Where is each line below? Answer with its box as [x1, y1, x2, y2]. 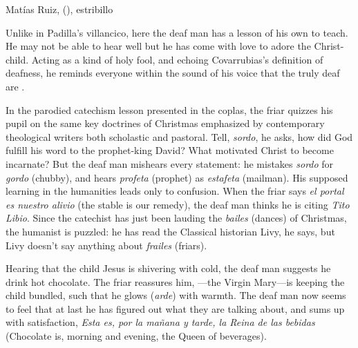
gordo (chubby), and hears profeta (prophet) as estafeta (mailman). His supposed [6, 170, 348, 184]
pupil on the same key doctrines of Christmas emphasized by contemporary [6, 116, 325, 130]
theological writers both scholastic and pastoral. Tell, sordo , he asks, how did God [6, 129, 353, 144]
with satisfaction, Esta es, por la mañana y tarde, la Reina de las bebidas [6, 315, 315, 329]
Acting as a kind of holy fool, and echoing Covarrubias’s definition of [31, 52, 323, 66]
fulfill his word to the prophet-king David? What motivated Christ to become [6, 143, 334, 157]
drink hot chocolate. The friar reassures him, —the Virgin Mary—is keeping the [6, 274, 345, 289]
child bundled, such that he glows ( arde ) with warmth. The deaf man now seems [6, 288, 346, 302]
